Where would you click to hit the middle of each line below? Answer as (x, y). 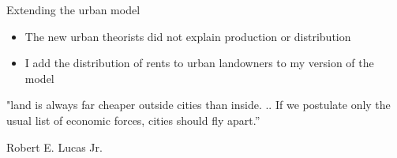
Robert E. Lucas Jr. (54, 147)
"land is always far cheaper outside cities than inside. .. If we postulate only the (198, 105)
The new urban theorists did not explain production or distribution (188, 36)
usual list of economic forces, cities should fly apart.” (133, 120)
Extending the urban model (73, 9)
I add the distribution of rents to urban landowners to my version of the (199, 63)
